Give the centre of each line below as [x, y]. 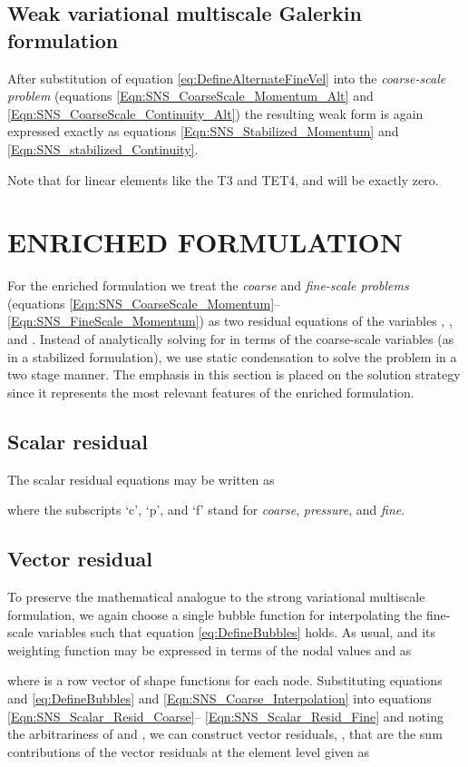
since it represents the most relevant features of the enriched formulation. [211, 392]
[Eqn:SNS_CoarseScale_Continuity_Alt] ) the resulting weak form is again [215, 113]
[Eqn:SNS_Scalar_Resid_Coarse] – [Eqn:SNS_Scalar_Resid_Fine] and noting [225, 716]
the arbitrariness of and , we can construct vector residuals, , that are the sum [225, 734]
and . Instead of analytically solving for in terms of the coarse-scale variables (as [231, 339]
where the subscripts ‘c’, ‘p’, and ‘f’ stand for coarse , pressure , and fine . [206, 510]
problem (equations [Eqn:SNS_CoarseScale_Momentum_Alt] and [190, 96]
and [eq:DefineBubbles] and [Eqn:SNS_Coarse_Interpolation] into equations [219, 698]
